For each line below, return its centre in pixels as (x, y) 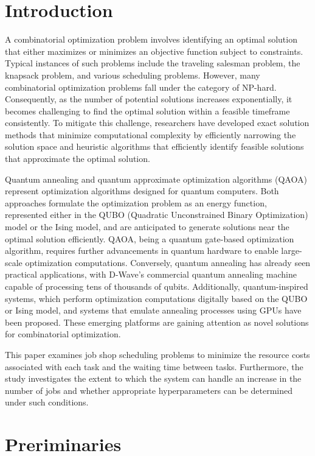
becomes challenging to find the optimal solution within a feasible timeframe (147, 110)
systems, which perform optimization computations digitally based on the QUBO (156, 298)
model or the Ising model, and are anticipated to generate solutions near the (147, 227)
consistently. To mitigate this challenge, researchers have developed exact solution (157, 123)
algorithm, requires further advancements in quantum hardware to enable (142, 251)
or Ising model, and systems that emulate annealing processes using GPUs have (153, 310)
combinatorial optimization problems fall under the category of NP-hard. (141, 87)
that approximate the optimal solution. (78, 159)
